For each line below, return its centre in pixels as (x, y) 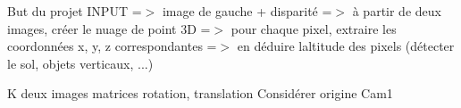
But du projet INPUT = (75, 11)
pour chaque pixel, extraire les (314, 28)
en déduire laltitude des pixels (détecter (346, 46)
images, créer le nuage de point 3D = (109, 28)
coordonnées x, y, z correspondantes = (112, 46)
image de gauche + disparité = (247, 11)
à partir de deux (397, 11)
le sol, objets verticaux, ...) (80, 63)
